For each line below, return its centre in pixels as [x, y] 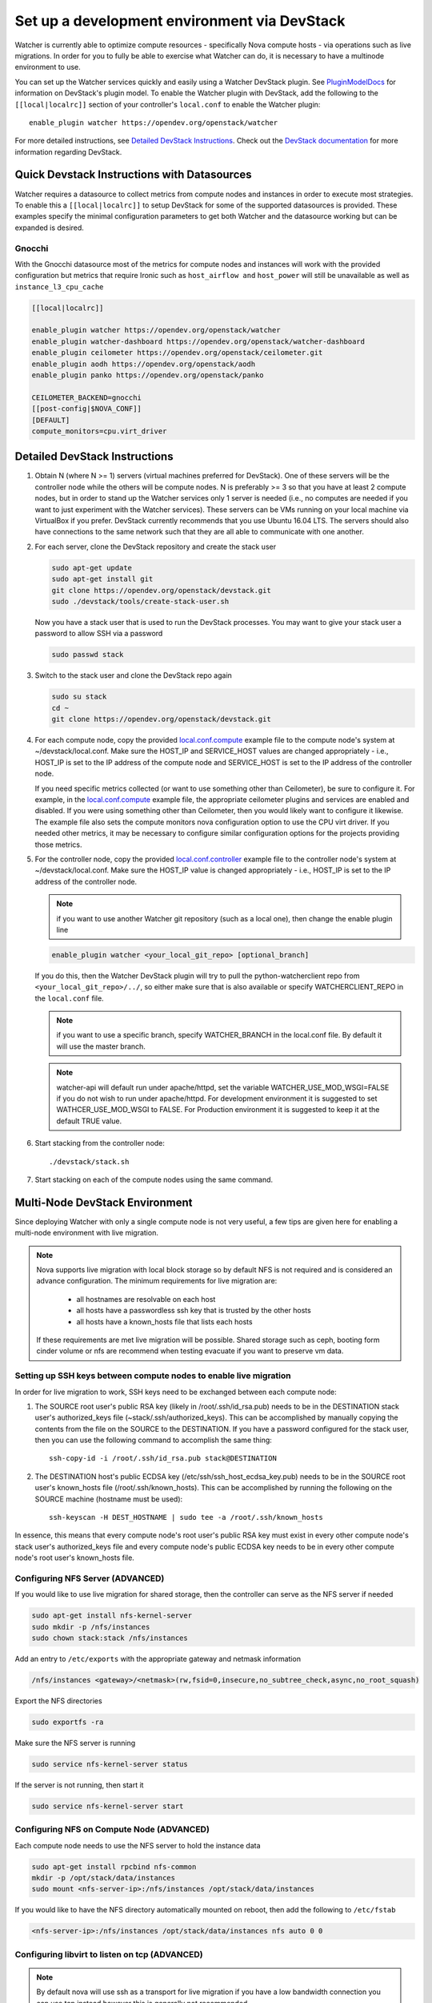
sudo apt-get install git [102, 579]
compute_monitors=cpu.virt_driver [99, 431]
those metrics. [58, 844]
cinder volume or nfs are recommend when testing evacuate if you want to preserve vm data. [190, 1351]
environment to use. [48, 67]
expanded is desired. [49, 228]
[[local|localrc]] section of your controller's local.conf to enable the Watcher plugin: [168, 104]
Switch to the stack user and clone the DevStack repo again [133, 675]
